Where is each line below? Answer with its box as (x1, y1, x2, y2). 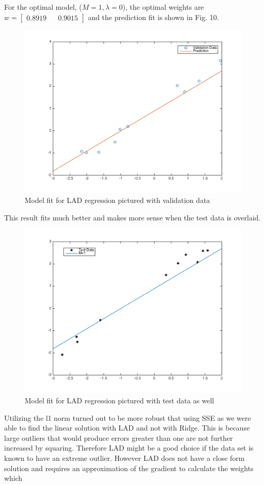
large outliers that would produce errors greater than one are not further (4, 432, 233, 443)
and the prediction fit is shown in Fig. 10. (88, 11, 219, 22)
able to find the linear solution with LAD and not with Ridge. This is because (4, 422, 250, 433)
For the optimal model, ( (4, 2, 82, 12)
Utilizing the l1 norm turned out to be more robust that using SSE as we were (4, 412, 251, 423)
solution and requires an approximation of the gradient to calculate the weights (4, 462, 254, 473)
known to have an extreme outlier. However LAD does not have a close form (4, 452, 245, 463)
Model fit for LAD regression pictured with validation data (25, 195, 210, 206)
